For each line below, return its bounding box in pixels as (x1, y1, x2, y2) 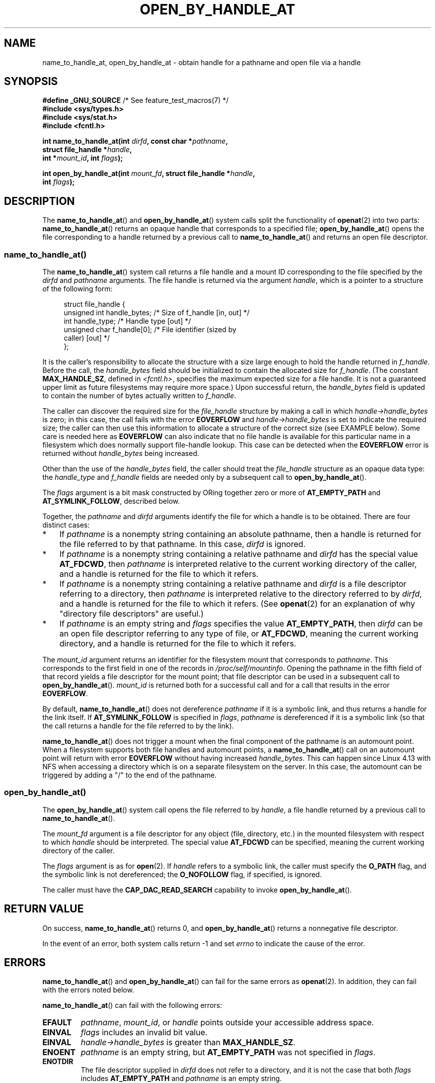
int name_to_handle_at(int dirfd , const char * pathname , (42, 137, 228, 146)
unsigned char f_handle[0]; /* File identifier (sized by (64, 325, 236, 334)
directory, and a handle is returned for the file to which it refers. (59, 638, 296, 649)
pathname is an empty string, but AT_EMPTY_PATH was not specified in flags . (80, 1047, 376, 1058)
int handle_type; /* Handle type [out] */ (64, 317, 191, 326)
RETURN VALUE (4, 902, 84, 915)
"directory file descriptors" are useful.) (59, 609, 204, 619)
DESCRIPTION (4, 194, 75, 207)
